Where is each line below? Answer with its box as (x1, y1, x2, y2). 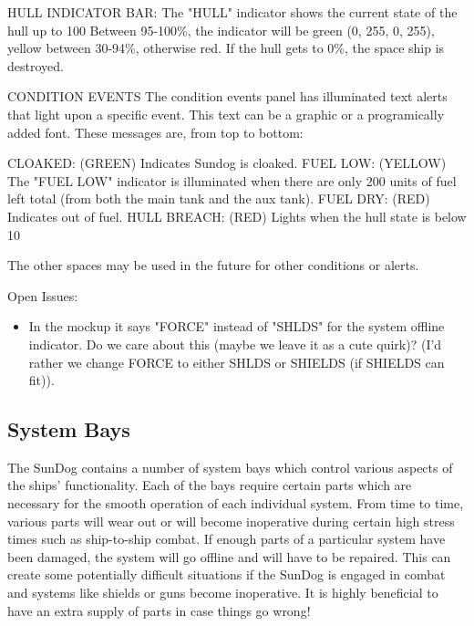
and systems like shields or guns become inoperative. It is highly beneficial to (7, 583, 438, 602)
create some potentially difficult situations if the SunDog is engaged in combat (7, 565, 446, 584)
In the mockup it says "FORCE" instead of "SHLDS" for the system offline (28, 317, 445, 336)
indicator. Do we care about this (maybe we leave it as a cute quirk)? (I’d (28, 334, 442, 353)
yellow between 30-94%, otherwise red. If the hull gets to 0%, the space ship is (7, 38, 445, 57)
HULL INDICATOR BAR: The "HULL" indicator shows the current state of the (7, 3, 458, 21)
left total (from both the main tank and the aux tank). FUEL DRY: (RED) (7, 189, 430, 208)
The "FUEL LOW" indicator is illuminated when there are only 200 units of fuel (7, 171, 457, 190)
